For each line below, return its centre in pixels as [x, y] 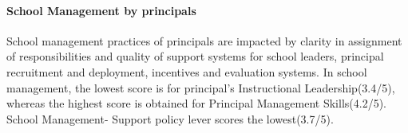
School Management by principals [101, 10]
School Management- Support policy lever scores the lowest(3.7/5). [170, 118]
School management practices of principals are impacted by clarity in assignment [204, 40]
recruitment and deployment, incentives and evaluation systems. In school [187, 71]
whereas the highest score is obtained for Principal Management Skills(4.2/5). [196, 103]
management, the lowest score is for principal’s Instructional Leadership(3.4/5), [201, 87]
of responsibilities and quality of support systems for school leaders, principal [195, 56]
